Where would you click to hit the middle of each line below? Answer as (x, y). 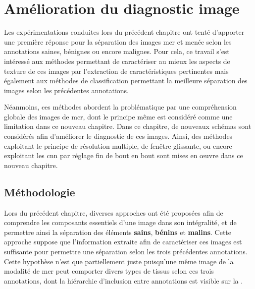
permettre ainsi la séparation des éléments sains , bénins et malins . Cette (118, 232)
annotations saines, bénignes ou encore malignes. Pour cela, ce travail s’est (117, 51)
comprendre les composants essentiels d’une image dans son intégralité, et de (120, 222)
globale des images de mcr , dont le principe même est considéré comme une (118, 116)
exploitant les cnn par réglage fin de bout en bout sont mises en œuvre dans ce (124, 155)
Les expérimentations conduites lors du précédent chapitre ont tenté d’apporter (124, 32)
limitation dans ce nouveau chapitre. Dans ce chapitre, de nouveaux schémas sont (128, 126)
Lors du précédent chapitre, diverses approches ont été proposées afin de (114, 212)
